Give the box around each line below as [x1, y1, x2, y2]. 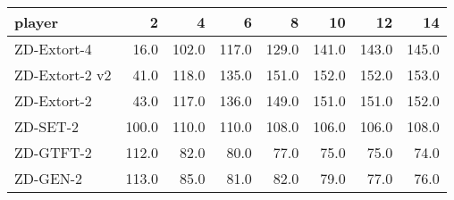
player [14, 12, 58, 32]
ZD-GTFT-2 [14, 142, 92, 162]
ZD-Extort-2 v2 [14, 64, 112, 85]
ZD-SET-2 [14, 116, 80, 137]
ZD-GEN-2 [14, 168, 83, 188]
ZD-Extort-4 [14, 38, 92, 59]
